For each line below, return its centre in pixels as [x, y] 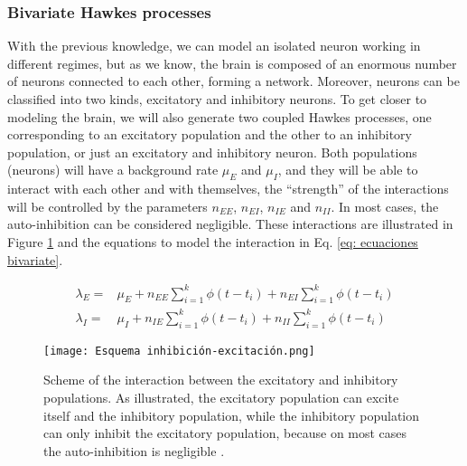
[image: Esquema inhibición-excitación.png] [179, 351]
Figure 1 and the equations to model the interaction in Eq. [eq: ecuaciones [213, 241]
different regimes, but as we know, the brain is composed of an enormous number [232, 63]
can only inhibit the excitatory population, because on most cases [225, 433]
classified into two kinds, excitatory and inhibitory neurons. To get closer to [217, 99]
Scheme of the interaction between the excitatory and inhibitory [221, 380]
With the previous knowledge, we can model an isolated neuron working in [214, 46]
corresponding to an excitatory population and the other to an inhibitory [210, 134]
